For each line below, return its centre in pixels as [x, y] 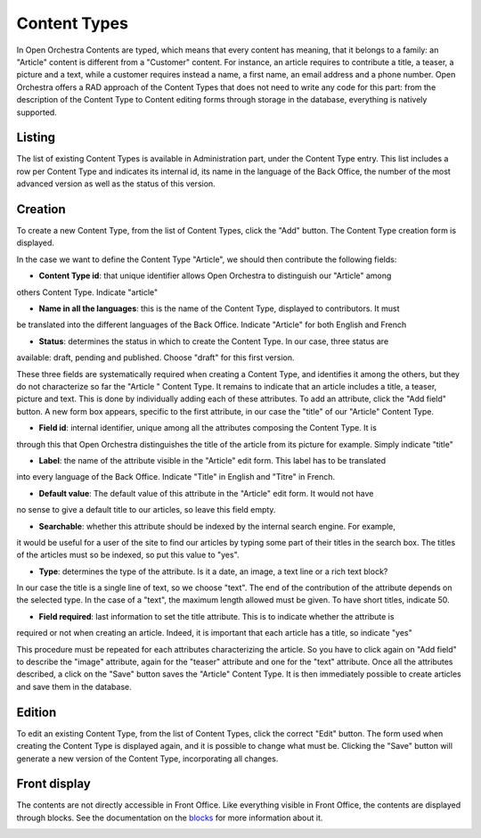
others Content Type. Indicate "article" [87, 292]
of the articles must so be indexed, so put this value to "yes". [128, 555]
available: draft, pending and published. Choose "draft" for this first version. [155, 357]
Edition [37, 712]
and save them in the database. [74, 686]
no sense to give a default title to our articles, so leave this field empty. [146, 510]
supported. [37, 112]
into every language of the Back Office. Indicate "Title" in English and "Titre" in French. [176, 477]
